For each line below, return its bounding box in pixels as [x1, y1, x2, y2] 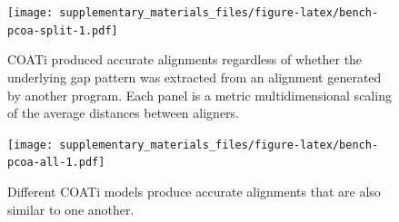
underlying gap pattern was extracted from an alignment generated [7, 67, 382, 86]
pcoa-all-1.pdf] [7, 156, 105, 169]
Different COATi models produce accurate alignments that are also [7, 182, 381, 200]
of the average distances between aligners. [7, 103, 239, 122]
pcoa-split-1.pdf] [7, 24, 118, 37]
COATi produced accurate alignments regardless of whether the [7, 50, 363, 69]
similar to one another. [7, 199, 135, 218]
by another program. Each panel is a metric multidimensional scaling [7, 85, 392, 104]
